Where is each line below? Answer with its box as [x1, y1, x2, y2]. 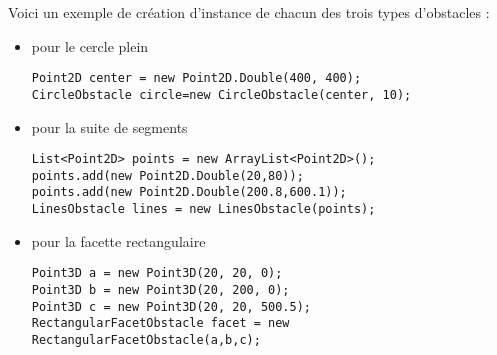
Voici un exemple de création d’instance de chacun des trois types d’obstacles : [8, 2, 490, 22]
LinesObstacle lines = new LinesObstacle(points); [31, 202, 376, 217]
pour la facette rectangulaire [31, 230, 206, 251]
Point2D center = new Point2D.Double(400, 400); [31, 71, 362, 86]
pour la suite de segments [31, 116, 188, 137]
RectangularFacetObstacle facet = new [31, 316, 290, 331]
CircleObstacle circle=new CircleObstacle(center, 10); [31, 87, 412, 102]
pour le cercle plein [31, 35, 149, 56]
